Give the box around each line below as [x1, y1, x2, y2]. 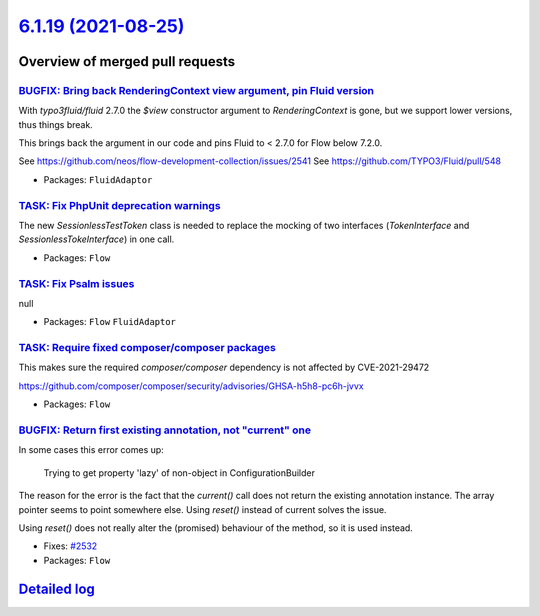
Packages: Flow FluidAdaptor [43, 316, 177, 328]
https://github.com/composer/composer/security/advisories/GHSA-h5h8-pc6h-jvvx [18, 380, 364, 392]
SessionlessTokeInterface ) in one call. [18, 233, 175, 245]
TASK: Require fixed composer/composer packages [18, 341, 277, 355]
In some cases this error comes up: [18, 444, 164, 456]
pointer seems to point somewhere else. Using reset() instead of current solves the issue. [18, 503, 387, 515]
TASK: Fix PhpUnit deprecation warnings [18, 198, 221, 212]
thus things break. [18, 118, 94, 130]
